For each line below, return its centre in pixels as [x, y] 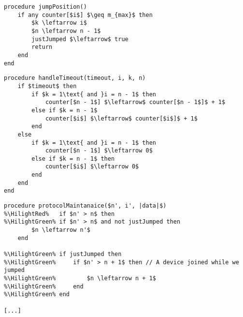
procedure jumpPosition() [45, 7]
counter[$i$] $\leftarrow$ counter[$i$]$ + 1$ [121, 118]
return [42, 47]
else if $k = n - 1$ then [73, 158]
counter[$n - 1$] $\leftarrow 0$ [99, 151]
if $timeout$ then [47, 86]
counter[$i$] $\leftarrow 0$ [92, 167]
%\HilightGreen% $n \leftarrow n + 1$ [80, 278]
